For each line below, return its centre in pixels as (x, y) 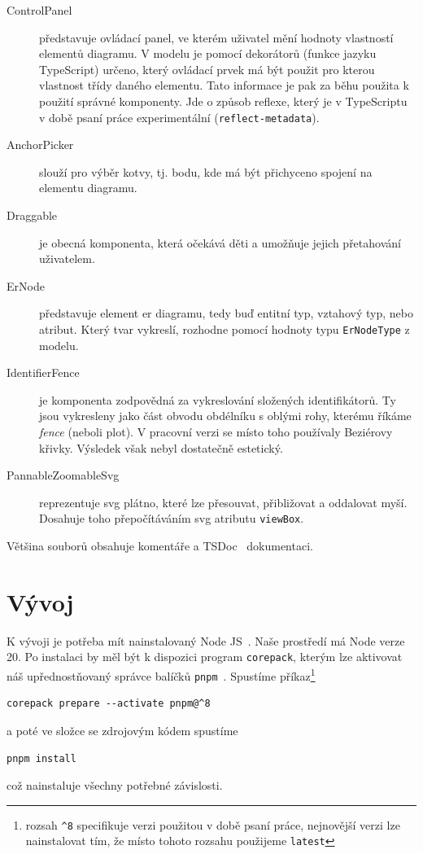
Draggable (32, 215)
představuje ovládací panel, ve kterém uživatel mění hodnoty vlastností (216, 37)
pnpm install (41, 758)
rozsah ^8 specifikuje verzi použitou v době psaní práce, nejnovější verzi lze (213, 824)
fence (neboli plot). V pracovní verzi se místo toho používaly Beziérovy (216, 431)
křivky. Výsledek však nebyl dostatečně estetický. (161, 447)
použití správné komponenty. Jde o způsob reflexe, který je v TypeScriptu (223, 101)
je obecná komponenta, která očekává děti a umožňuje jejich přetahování (220, 242)
